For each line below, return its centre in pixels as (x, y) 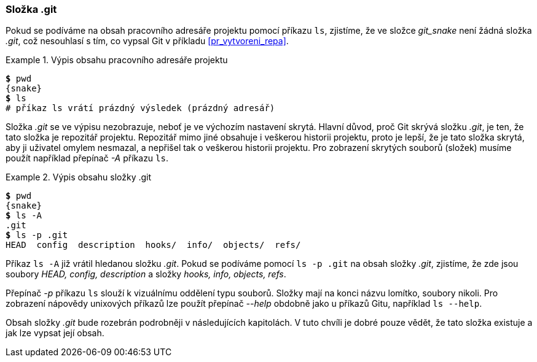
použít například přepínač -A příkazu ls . (87, 158)
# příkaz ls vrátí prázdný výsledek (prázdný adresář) (140, 108)
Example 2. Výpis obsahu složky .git (79, 177)
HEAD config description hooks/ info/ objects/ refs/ (153, 245)
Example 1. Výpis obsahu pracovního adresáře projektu (117, 60)
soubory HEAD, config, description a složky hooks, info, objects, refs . (146, 274)
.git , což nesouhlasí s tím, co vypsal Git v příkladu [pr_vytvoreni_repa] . (147, 41)
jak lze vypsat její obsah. (55, 333)
